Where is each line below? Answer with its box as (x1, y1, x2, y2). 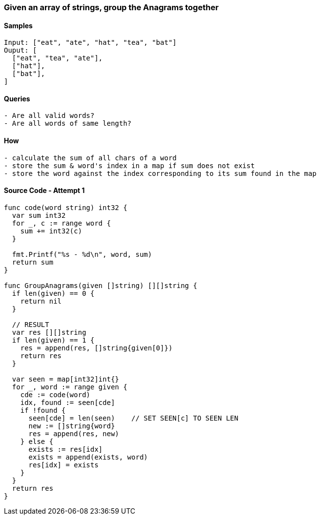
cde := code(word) (20, 390, 91, 399)
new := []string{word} (28, 422, 115, 430)
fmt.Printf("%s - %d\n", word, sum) (12, 250, 152, 258)
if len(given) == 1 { (12, 336, 95, 344)
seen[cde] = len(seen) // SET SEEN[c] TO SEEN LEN (28, 414, 239, 422)
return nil (20, 297, 62, 305)
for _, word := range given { (12, 383, 127, 391)
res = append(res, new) (28, 429, 120, 438)
